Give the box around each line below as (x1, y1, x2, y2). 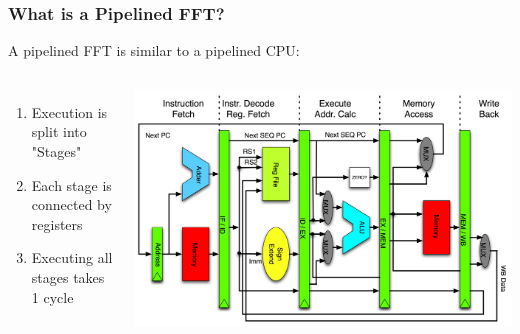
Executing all (31, 247, 113, 268)
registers (31, 213, 83, 234)
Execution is (31, 101, 108, 122)
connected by (31, 194, 112, 215)
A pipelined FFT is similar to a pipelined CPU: (8, 40, 300, 61)
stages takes (31, 266, 105, 287)
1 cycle (31, 286, 74, 307)
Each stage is (31, 174, 112, 195)
